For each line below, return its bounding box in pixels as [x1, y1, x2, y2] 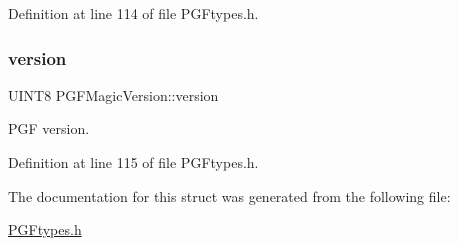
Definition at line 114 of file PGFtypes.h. [8, 3, 259, 23]
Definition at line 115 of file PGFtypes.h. [8, 152, 259, 172]
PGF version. [8, 118, 90, 139]
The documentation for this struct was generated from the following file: [8, 185, 451, 206]
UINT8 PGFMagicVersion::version [8, 84, 219, 105]
